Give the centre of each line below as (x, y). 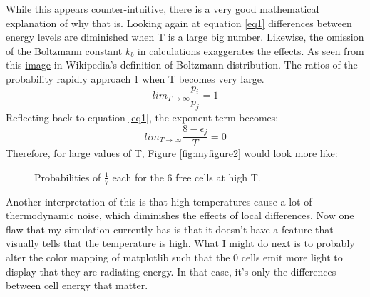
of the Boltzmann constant (64, 50)
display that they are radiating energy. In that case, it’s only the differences (171, 271)
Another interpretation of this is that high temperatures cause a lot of (159, 201)
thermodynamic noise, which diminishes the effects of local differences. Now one (180, 215)
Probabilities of (68, 177)
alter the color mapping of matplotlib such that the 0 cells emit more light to (174, 257)
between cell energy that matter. (77, 285)
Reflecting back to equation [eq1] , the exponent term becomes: (142, 117)
